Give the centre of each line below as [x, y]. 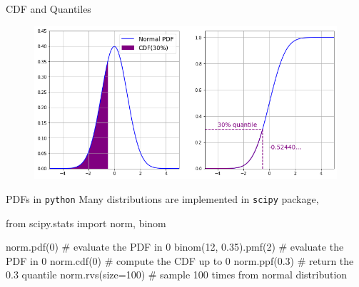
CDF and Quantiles [49, 9]
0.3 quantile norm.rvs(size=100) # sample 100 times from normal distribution [177, 275]
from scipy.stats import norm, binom [86, 223]
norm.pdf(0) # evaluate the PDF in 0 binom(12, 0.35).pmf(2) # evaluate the [175, 247]
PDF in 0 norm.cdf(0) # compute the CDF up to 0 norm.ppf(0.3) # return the [180, 260]
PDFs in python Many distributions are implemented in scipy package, [162, 198]
